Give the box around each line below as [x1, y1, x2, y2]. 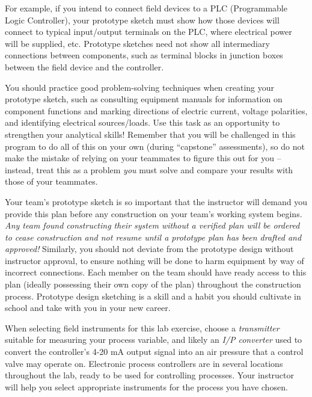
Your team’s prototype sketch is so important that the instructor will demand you [5, 195, 308, 208]
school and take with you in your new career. [5, 301, 171, 314]
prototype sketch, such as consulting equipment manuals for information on [5, 93, 283, 105]
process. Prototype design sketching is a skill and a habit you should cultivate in [5, 289, 301, 302]
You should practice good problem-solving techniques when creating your [5, 81, 275, 93]
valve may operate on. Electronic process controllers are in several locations [5, 357, 283, 369]
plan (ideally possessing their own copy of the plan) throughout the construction [5, 278, 301, 291]
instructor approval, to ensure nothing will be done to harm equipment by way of [5, 254, 304, 266]
